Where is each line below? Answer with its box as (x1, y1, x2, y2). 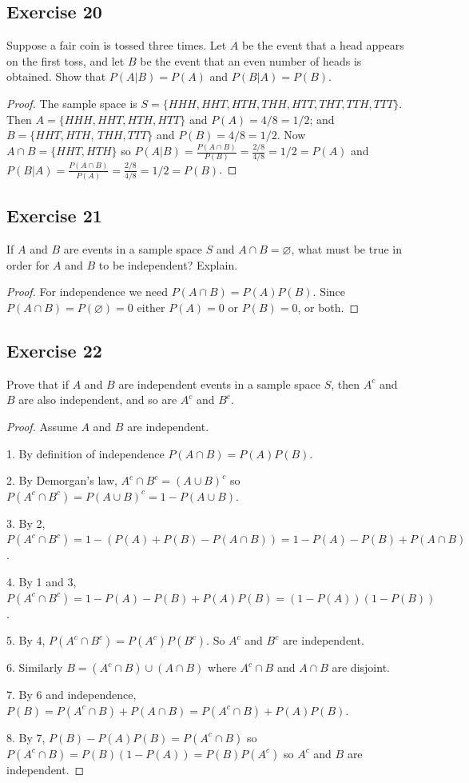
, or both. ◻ (297, 299, 360, 315)
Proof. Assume (6, 417, 78, 434)
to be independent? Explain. (98, 256, 238, 273)
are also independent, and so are (18, 391, 177, 408)
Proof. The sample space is (6, 94, 137, 111)
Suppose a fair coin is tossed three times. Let (6, 37, 227, 54)
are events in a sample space (63, 241, 202, 258)
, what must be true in (291, 241, 402, 258)
